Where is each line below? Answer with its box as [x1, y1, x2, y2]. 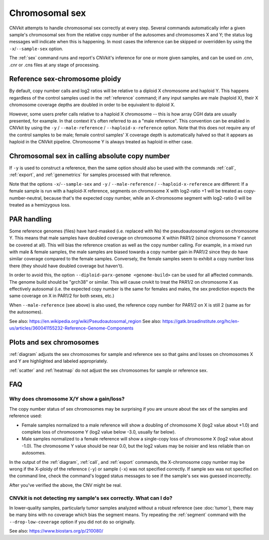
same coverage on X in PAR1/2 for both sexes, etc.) [9, 293, 115, 299]
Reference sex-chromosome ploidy [9, 75, 122, 83]
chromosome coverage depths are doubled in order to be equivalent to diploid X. [9, 102, 175, 108]
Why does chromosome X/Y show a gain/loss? [9, 396, 125, 403]
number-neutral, [9, 195, 43, 201]
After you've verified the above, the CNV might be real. [9, 482, 122, 488]
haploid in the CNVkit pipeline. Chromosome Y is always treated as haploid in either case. [9, 139, 193, 145]
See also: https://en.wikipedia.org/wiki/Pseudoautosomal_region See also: [9, 318, 161, 324]
